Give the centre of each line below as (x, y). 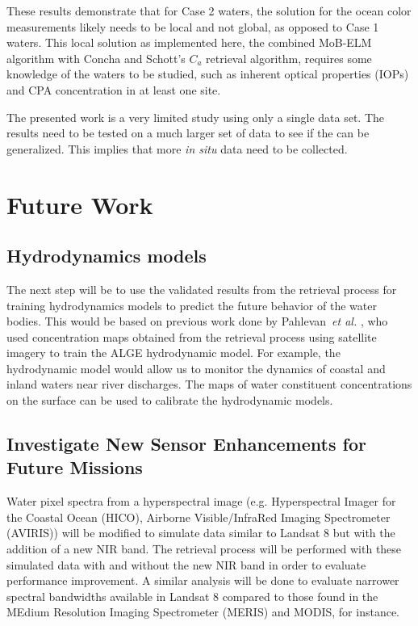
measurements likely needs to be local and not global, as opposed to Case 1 (193, 26)
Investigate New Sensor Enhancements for (186, 444)
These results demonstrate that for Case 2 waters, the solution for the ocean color (209, 11)
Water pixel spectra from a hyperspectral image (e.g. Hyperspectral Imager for (201, 501)
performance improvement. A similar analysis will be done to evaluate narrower (203, 580)
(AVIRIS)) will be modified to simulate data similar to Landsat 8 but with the (201, 533)
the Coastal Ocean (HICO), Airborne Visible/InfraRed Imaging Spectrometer (199, 517)
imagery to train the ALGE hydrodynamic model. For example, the (173, 353)
